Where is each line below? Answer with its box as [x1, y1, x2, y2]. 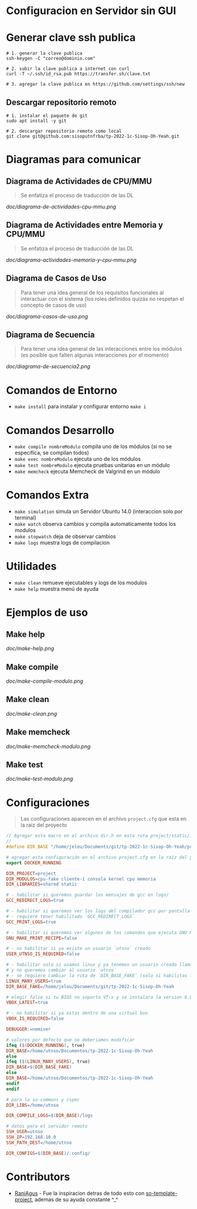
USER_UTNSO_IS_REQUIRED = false [6, 951, 80, 957]
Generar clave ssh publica [6, 31, 136, 45]
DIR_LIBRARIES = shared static [6, 881, 77, 888]
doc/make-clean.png [6, 710, 57, 717]
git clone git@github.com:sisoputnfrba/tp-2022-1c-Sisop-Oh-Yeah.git [6, 133, 180, 139]
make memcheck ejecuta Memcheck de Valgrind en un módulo [14, 468, 160, 475]
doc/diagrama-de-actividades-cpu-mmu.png [6, 203, 116, 210]
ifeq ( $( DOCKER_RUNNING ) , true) [6, 1042, 85, 1048]
